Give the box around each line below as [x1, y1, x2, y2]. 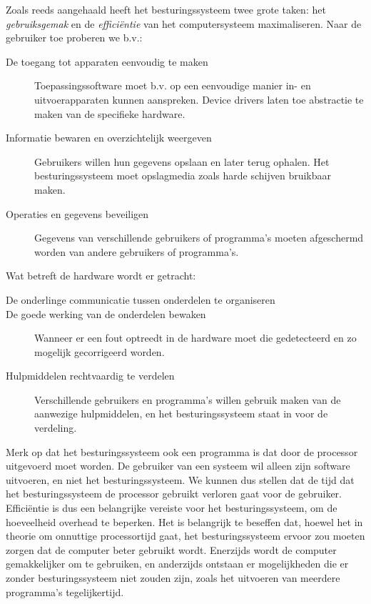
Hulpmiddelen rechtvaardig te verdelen [6, 368, 175, 383]
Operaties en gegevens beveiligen [6, 206, 149, 221]
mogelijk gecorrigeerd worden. [34, 344, 165, 359]
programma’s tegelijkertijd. [6, 584, 124, 599]
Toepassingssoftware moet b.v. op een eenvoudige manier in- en [34, 78, 311, 93]
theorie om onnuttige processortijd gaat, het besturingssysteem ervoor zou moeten [6, 528, 365, 543]
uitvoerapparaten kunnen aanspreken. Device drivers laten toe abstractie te [34, 91, 364, 107]
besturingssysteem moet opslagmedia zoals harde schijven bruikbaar [34, 168, 332, 183]
